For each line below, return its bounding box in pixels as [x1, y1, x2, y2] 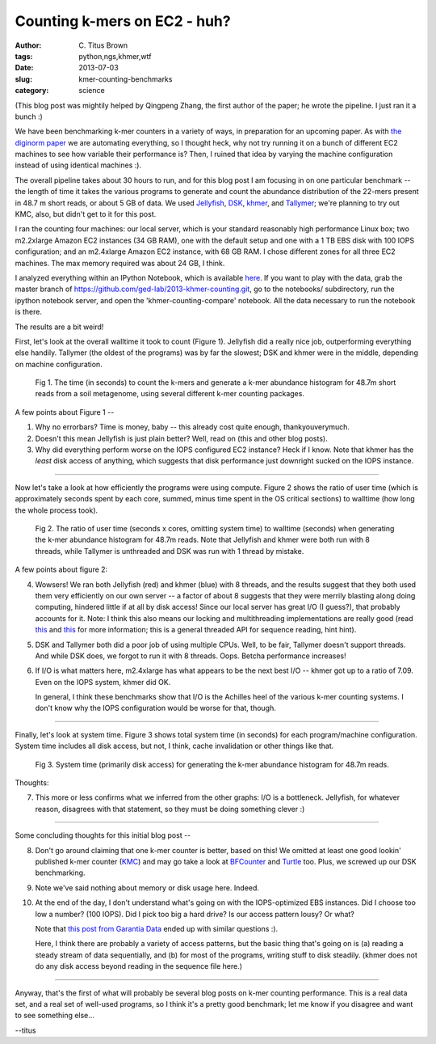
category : [15, 86, 49, 95]
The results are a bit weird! [15, 322, 104, 332]
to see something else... [15, 1011, 94, 1021]
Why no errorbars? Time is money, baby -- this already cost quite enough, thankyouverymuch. [35, 422, 350, 432]
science [78, 86, 105, 95]
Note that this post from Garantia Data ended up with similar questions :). [35, 924, 279, 933]
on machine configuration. [15, 359, 103, 369]
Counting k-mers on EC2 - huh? [15, 12, 231, 30]
